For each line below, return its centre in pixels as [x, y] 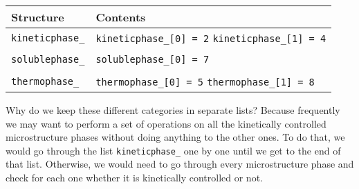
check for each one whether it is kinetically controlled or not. [134, 178]
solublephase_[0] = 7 [153, 59]
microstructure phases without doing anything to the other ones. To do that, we [175, 137]
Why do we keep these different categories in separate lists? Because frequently [173, 110]
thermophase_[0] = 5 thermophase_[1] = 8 [205, 82]
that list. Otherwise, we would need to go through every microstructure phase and [180, 164]
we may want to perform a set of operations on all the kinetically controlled [166, 123]
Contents [121, 17]
